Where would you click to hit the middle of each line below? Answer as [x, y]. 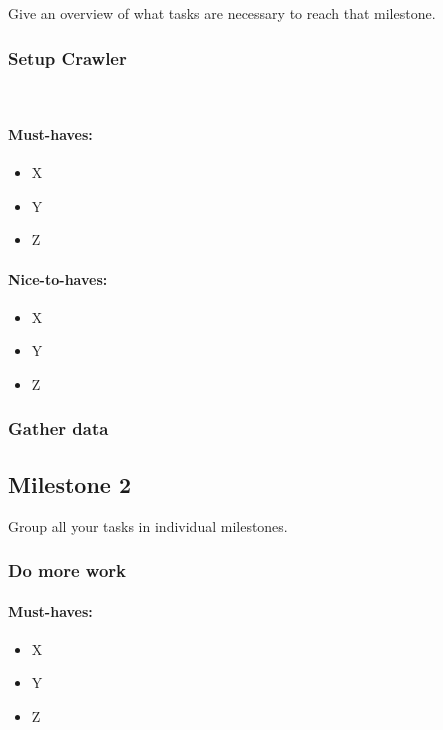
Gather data [58, 428]
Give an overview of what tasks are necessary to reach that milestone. [222, 13]
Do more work [67, 570]
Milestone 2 [69, 483]
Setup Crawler [67, 57]
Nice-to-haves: [58, 278]
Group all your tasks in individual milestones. [148, 525]
